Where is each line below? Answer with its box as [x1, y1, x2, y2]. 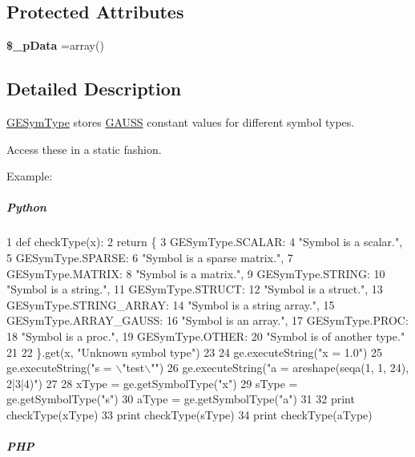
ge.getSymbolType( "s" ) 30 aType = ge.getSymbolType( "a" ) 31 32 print [6, 390, 355, 407]
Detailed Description [6, 76, 182, 101]
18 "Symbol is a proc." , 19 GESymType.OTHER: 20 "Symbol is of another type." [6, 327, 405, 344]
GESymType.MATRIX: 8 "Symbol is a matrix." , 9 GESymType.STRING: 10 [6, 265, 385, 281]
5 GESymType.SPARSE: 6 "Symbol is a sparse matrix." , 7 [6, 249, 293, 265]
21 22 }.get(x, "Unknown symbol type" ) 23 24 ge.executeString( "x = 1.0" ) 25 [6, 343, 383, 360]
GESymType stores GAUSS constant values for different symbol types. [6, 114, 355, 130]
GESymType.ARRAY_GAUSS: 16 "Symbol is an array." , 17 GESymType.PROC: [6, 312, 409, 329]
